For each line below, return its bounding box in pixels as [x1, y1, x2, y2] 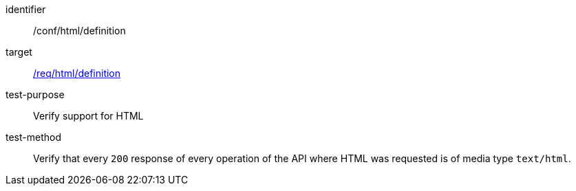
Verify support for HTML [33, 110, 144, 122]
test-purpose [6, 89, 65, 100]
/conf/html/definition [33, 25, 126, 36]
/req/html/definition [33, 67, 121, 79]
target [6, 46, 32, 58]
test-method [6, 131, 61, 143]
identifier [6, 3, 46, 15]
